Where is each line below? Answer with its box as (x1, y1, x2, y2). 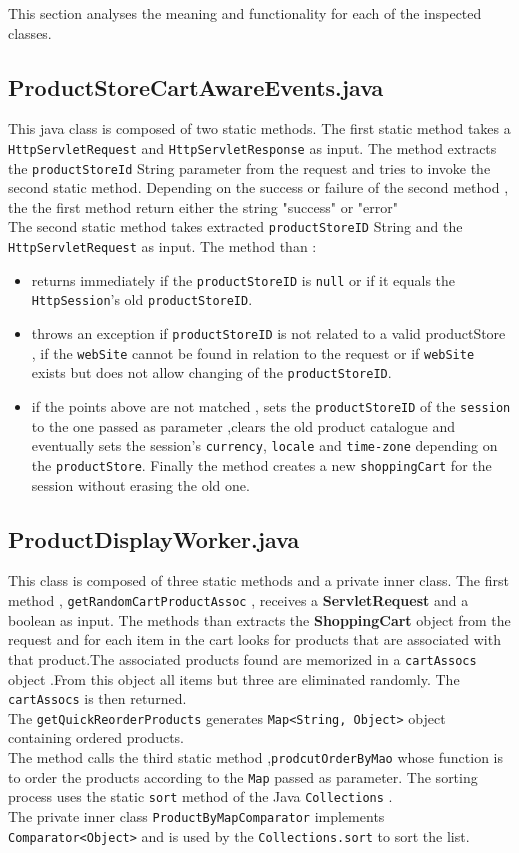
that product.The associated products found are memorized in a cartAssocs (8, 648, 477, 669)
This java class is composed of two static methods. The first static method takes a (8, 118, 511, 139)
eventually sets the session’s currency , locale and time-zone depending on (31, 435, 498, 456)
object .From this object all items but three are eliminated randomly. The (8, 668, 460, 689)
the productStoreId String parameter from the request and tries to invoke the (8, 157, 491, 178)
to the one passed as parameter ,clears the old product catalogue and (31, 415, 455, 436)
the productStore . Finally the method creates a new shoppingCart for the (31, 454, 492, 475)
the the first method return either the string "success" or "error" (8, 196, 398, 217)
